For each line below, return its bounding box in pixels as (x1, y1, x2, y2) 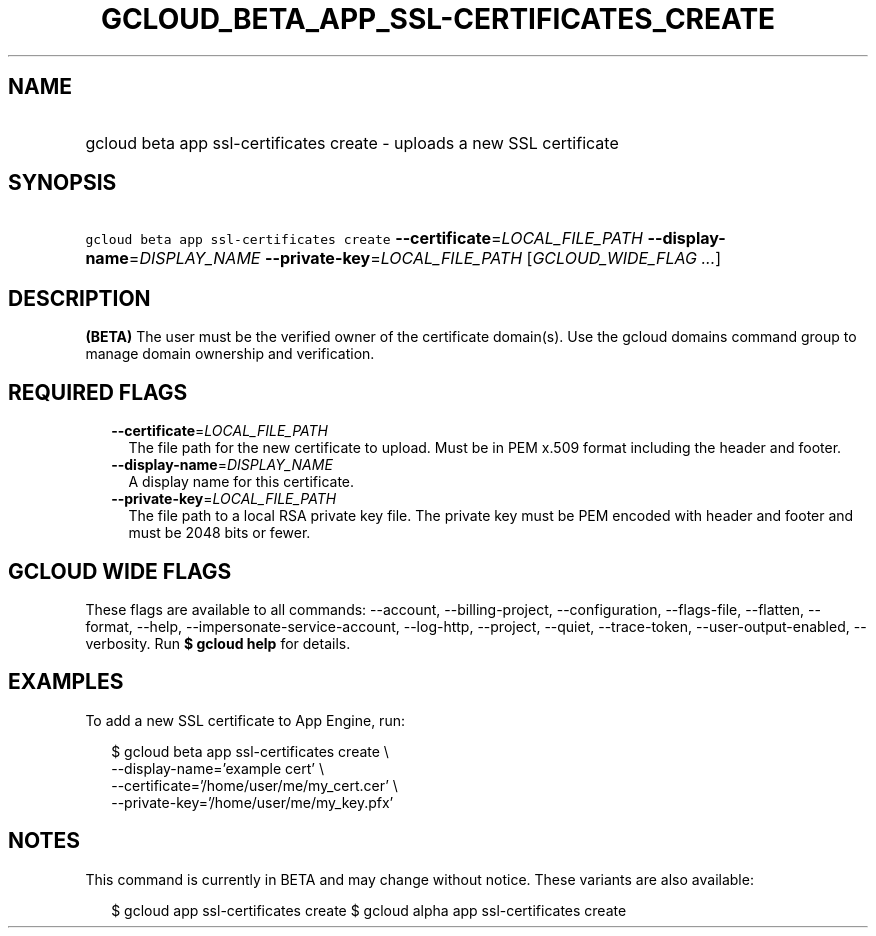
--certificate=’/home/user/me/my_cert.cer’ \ (111, 776, 398, 794)
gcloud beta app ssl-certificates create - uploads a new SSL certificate (85, 132, 619, 153)
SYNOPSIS (8, 170, 117, 196)
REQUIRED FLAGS (8, 379, 188, 405)
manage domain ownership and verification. (85, 345, 375, 363)
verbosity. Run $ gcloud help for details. (85, 634, 351, 652)
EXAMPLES (8, 669, 124, 695)
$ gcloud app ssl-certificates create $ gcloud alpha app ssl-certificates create (111, 901, 627, 919)
